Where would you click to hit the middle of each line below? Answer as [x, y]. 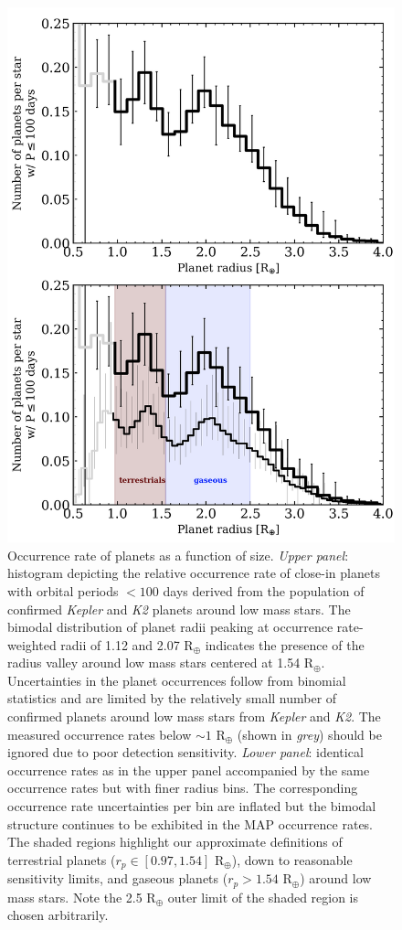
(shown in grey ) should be [309, 734]
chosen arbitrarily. [58, 915]
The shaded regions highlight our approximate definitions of [175, 842]
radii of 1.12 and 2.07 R [127, 644]
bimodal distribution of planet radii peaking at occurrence [170, 627]
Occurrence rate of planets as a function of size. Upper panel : [178, 555]
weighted [32, 644]
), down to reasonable [292, 859]
